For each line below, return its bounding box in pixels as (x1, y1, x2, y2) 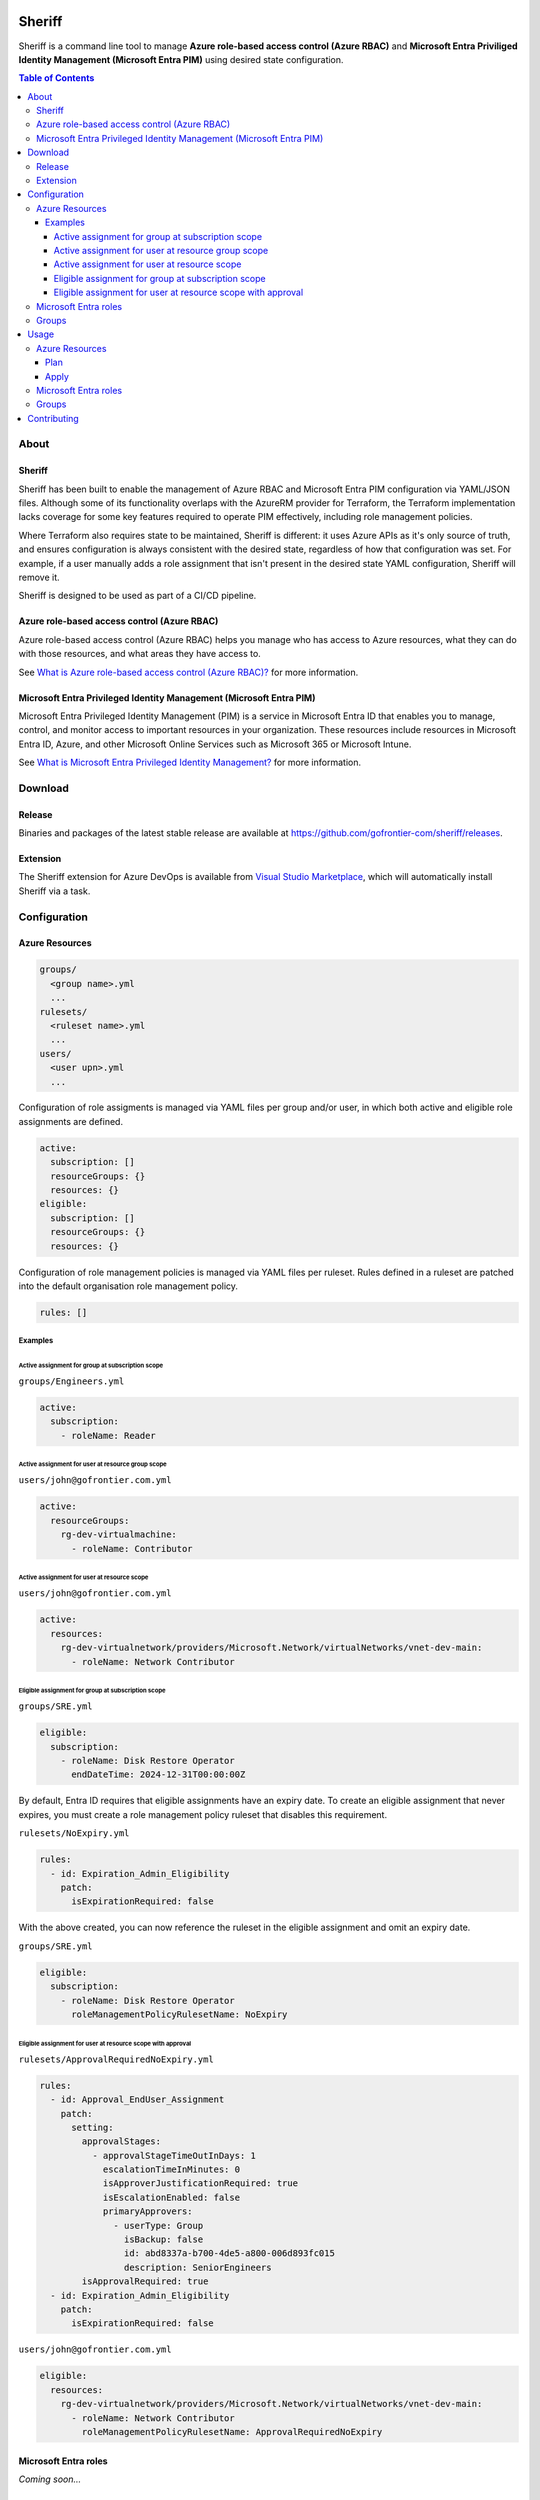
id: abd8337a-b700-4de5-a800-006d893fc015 (123, 2248, 335, 2259)
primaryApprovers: (102, 2206, 194, 2217)
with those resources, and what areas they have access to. (18, 648, 262, 660)
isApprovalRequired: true (81, 2276, 209, 2287)
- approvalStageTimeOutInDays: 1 (91, 2150, 257, 2161)
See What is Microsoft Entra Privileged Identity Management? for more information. (18, 756, 362, 769)
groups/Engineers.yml (18, 1375, 125, 1387)
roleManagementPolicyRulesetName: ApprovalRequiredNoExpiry (81, 2426, 383, 2437)
